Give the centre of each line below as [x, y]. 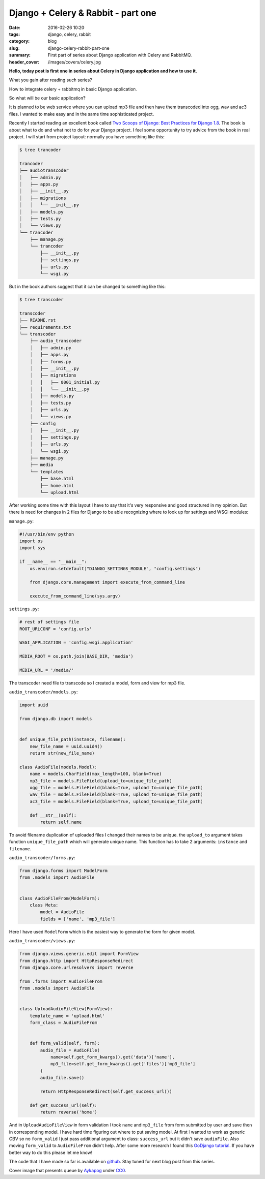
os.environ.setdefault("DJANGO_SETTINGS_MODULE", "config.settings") [115, 569]
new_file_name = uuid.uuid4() [66, 746]
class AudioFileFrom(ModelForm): [60, 898]
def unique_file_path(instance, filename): [73, 740]
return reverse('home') [69, 1112]
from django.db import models [56, 719]
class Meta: [44, 905]
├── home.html [57, 485]
